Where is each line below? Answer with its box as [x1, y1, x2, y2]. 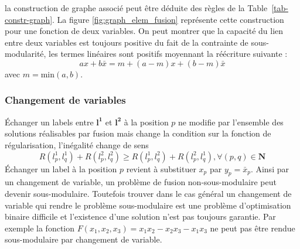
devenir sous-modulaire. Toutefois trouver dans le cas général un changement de [5, 187, 292, 199]
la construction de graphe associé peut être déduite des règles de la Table [5, 2, 268, 13]
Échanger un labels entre [5, 115, 94, 128]
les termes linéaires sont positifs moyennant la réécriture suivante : [49, 47, 288, 60]
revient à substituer [126, 162, 196, 175]
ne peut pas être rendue [210, 221, 295, 234]
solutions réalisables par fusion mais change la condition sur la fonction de [5, 127, 271, 139]
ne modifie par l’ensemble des [178, 115, 284, 128]
